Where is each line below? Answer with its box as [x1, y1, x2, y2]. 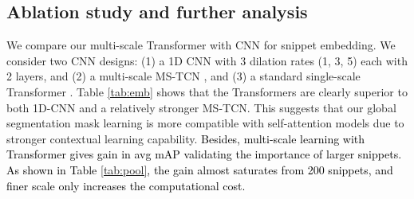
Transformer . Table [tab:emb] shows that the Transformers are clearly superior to [6, 83, 408, 99]
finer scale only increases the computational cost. [6, 177, 246, 193]
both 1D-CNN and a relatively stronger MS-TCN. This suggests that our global [6, 99, 396, 115]
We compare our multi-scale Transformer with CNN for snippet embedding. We [6, 37, 396, 53]
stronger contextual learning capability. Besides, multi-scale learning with [6, 130, 365, 146]
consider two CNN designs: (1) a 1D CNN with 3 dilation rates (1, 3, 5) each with [6, 52, 408, 68]
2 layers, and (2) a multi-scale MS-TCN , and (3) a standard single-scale [6, 68, 361, 84]
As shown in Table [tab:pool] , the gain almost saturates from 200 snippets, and [6, 161, 393, 178]
